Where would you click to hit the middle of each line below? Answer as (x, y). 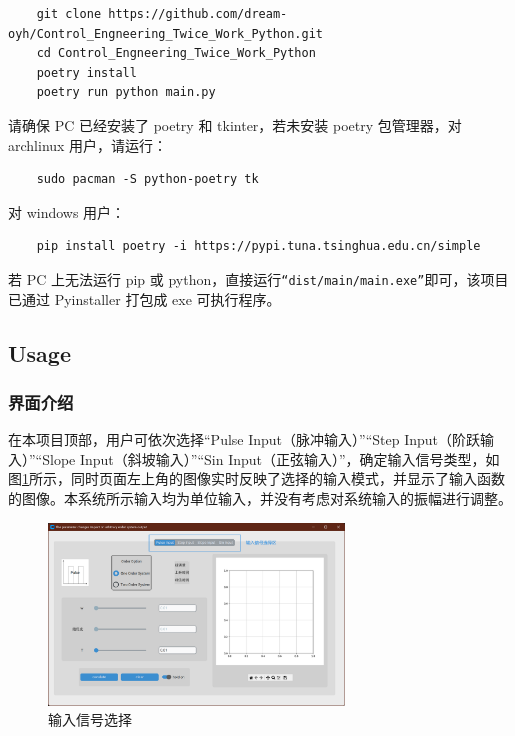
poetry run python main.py (126, 92)
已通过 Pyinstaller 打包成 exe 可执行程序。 (144, 298)
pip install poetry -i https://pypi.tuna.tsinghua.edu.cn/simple (258, 246)
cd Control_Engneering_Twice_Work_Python (176, 53)
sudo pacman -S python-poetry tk (147, 179)
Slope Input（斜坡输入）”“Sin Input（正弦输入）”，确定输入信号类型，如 (271, 458)
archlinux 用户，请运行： (88, 144)
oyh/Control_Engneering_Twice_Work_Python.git (165, 33)
